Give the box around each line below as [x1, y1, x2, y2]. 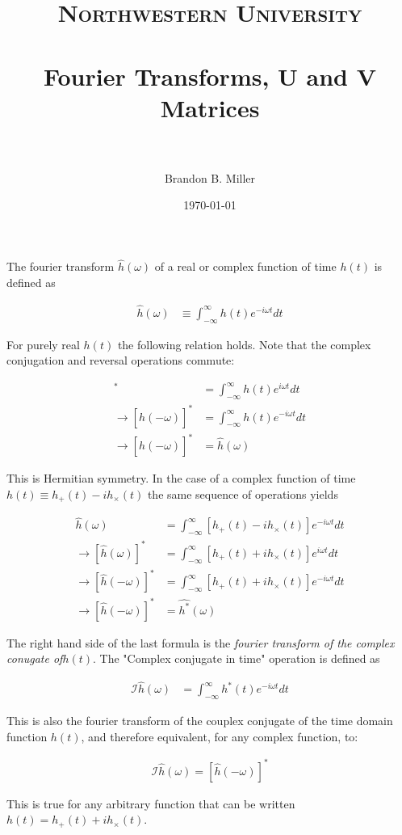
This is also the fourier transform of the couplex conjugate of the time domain [6, 712, 393, 729]
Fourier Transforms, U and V [43, 59, 377, 92]
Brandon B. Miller [164, 169, 256, 186]
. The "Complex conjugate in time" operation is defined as [93, 650, 380, 667]
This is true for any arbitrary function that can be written [6, 795, 295, 812]
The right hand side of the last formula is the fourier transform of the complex [6, 634, 395, 651]
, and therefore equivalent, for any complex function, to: [81, 727, 358, 744]
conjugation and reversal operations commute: [6, 352, 235, 369]
